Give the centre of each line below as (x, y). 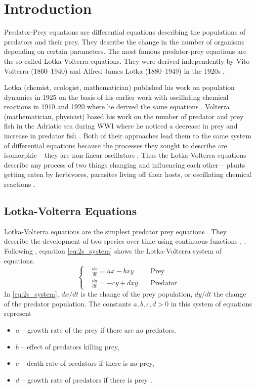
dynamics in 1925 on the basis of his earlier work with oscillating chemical (116, 97)
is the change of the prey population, (137, 294)
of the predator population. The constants (68, 303)
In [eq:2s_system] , (32, 294)
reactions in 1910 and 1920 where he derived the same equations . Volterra (117, 107)
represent (18, 313)
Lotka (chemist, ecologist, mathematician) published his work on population (119, 87)
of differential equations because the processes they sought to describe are (116, 145)
